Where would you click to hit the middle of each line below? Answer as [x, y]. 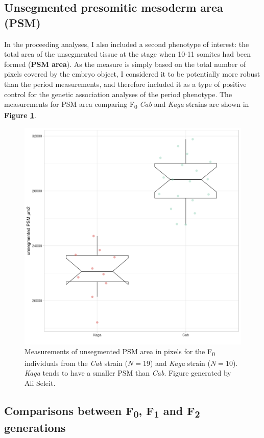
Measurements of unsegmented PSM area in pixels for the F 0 [120, 352]
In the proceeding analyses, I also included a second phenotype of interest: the [127, 44]
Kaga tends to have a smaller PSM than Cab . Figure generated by [128, 373]
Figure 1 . [20, 115]
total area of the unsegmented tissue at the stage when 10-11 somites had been [128, 54]
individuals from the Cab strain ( [76, 363]
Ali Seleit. [40, 383]
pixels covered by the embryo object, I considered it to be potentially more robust [132, 74]
